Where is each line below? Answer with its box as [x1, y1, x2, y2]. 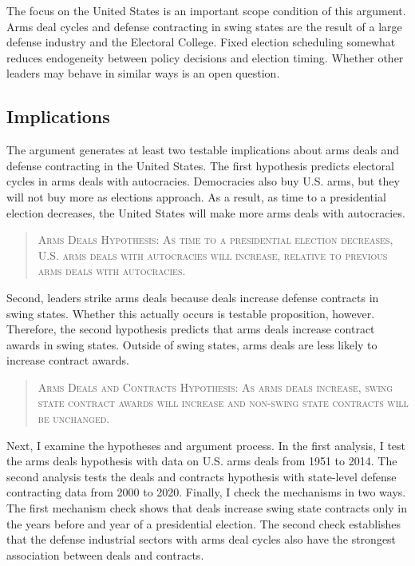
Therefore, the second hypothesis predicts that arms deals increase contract [6, 321, 375, 337]
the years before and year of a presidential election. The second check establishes [6, 515, 401, 532]
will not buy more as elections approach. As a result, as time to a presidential [6, 188, 386, 205]
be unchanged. [38, 410, 110, 427]
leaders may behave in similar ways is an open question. [6, 65, 280, 82]
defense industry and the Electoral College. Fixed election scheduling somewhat [6, 34, 396, 50]
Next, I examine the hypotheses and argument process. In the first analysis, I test [6, 436, 406, 453]
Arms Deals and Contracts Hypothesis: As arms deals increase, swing [38, 378, 393, 395]
